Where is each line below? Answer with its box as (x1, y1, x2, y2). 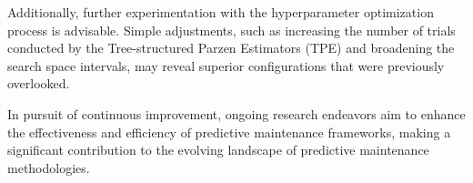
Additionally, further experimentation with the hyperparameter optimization (7, 3, 434, 21)
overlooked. (7, 74, 70, 93)
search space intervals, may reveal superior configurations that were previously (7, 56, 445, 75)
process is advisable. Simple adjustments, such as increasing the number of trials (7, 20, 456, 39)
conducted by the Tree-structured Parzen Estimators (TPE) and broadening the (7, 38, 455, 57)
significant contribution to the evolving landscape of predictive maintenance (7, 140, 429, 159)
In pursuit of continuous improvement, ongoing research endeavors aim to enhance (7, 104, 466, 123)
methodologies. (7, 158, 90, 177)
